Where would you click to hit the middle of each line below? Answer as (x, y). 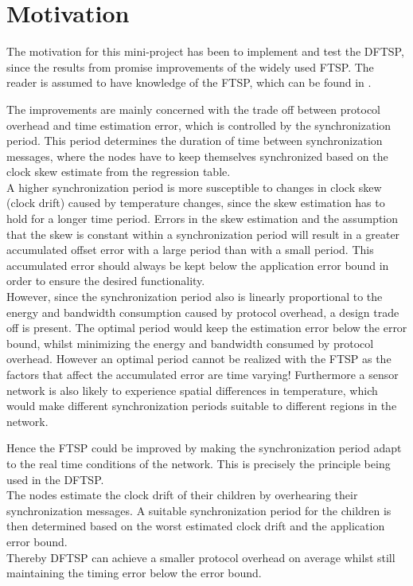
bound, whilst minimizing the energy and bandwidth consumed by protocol (190, 343)
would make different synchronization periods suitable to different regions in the (202, 406)
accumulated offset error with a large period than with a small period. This (190, 250)
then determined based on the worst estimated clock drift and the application (196, 526)
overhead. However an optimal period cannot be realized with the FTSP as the (199, 359)
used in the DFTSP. (55, 479)
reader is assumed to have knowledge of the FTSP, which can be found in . (189, 82)
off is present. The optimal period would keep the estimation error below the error (207, 328)
